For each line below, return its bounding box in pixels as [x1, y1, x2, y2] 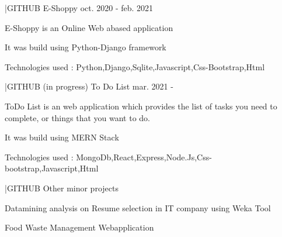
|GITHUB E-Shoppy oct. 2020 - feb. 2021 [5, 2, 154, 13]
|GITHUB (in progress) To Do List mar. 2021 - [5, 80, 173, 92]
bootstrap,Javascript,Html [5, 162, 99, 174]
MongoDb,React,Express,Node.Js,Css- [76, 150, 212, 163]
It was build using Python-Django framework [5, 41, 166, 53]
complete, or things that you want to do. [5, 111, 151, 123]
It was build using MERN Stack [5, 131, 119, 143]
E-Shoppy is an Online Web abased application [5, 21, 173, 33]
